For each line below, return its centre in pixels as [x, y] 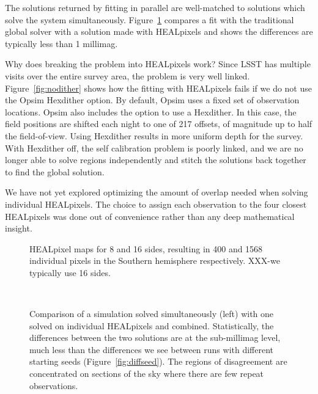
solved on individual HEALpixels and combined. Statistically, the [152, 325]
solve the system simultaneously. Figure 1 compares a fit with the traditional [150, 19]
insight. [19, 228]
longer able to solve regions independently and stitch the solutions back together [156, 160]
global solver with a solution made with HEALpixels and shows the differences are [159, 31]
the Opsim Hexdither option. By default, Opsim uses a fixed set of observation [152, 100]
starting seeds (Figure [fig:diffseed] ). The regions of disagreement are [158, 361]
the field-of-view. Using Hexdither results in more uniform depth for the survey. [154, 135]
